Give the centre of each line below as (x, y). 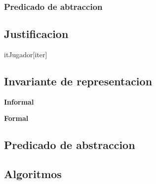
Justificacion (36, 34)
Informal (19, 101)
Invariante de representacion (78, 81)
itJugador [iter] (26, 55)
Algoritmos (33, 174)
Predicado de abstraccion (70, 145)
